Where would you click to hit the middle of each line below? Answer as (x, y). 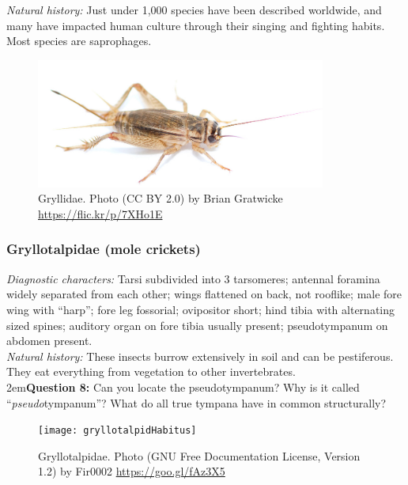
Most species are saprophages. (79, 41)
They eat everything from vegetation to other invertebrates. (151, 371)
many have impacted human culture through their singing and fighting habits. (196, 25)
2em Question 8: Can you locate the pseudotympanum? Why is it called (183, 386)
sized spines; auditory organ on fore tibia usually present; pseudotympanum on (197, 325)
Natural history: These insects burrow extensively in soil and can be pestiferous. (200, 356)
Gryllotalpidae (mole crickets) (104, 249)
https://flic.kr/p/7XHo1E (100, 213)
